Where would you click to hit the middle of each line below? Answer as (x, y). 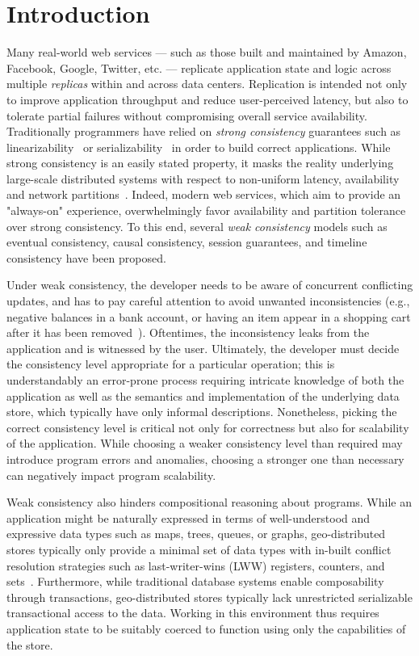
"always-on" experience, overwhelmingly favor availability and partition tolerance (206, 210)
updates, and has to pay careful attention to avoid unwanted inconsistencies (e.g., (208, 301)
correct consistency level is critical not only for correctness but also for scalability (208, 427)
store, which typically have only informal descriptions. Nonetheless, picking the (202, 412)
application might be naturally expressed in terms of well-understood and (189, 517)
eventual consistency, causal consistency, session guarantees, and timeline (187, 242)
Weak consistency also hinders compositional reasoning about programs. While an (209, 502)
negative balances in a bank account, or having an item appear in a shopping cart (209, 316)
